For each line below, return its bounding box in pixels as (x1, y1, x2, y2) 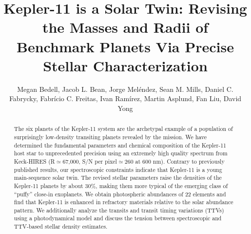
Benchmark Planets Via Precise (17, 36, 234, 56)
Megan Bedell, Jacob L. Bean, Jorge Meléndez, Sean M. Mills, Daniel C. (17, 84, 233, 94)
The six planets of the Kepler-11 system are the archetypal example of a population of (14, 125, 233, 133)
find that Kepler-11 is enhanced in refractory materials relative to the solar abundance (14, 198, 233, 206)
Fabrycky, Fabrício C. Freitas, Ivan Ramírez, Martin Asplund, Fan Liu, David (9, 93, 242, 104)
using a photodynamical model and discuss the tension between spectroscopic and (14, 214, 222, 222)
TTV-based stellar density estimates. (14, 222, 108, 231)
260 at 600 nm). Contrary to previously (124, 157, 225, 165)
